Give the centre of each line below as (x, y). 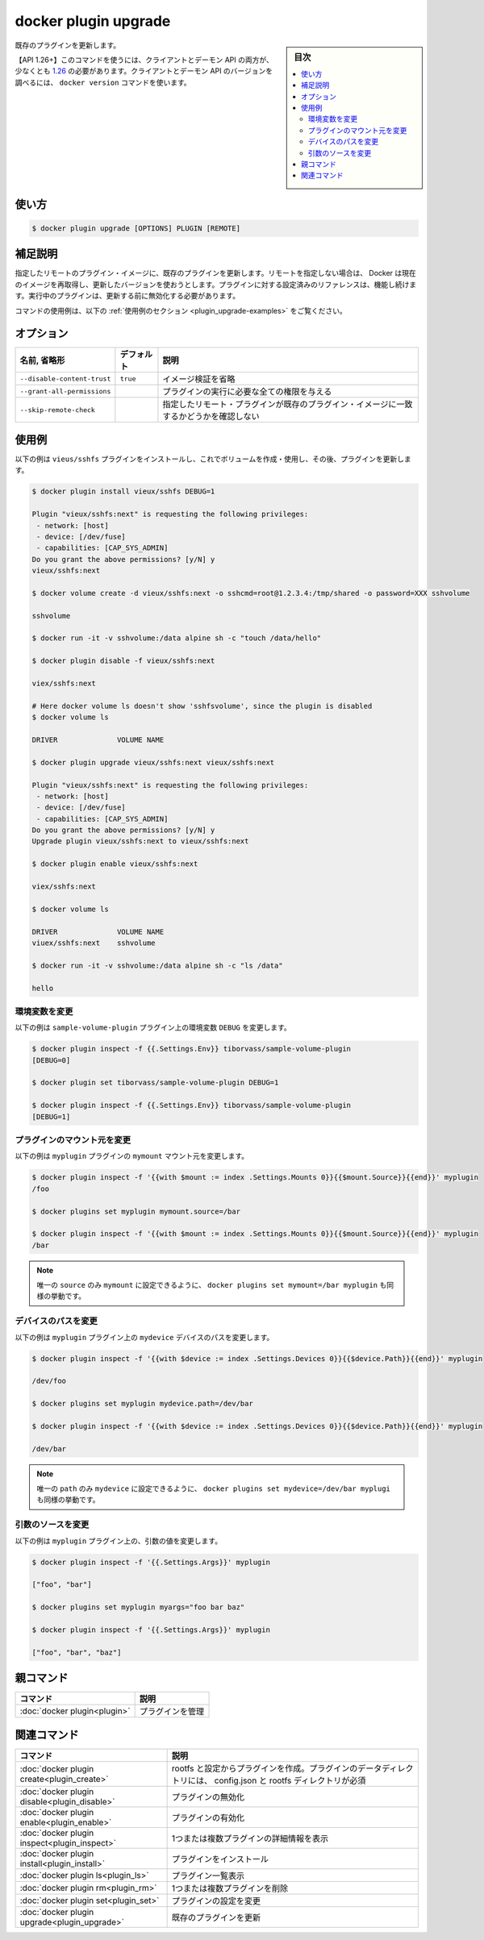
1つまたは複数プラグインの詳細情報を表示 (250, 1838)
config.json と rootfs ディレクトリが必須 (290, 1780)
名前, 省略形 (42, 360)
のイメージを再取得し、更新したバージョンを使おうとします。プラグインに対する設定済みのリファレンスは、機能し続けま (216, 284)
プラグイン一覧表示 (208, 1875)
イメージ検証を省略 (199, 379)
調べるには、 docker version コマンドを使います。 (103, 82)
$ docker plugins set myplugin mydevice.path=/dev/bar (142, 1404)
